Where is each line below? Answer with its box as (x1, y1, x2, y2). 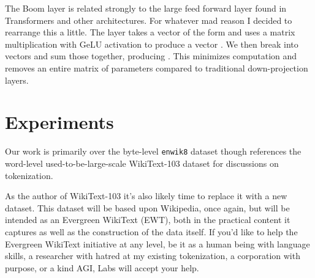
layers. (5, 73, 29, 86)
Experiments (5, 109, 114, 134)
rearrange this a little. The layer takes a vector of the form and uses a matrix (5, 26, 295, 38)
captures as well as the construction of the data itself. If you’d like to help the (5, 225, 298, 238)
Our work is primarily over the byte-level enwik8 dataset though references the (5, 145, 302, 158)
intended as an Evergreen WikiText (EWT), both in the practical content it (5, 213, 290, 226)
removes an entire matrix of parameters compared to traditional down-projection (5, 61, 308, 74)
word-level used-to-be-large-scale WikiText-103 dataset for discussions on (5, 156, 279, 169)
